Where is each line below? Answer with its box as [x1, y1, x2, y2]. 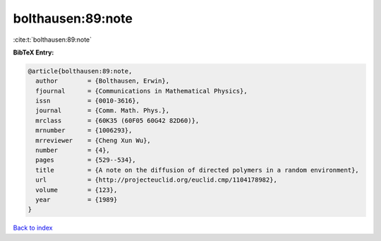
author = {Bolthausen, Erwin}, [35, 77, 169, 85]
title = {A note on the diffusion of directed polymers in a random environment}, [35, 166, 359, 174]
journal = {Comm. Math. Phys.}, [35, 107, 169, 114]
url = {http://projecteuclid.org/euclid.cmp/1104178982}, [35, 176, 278, 184]
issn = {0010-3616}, [35, 97, 140, 105]
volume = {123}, [35, 186, 118, 194]
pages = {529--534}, [35, 156, 137, 164]
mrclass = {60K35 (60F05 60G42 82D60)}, [35, 117, 200, 124]
